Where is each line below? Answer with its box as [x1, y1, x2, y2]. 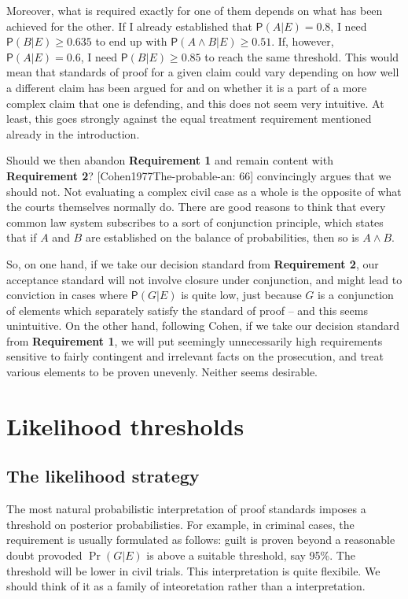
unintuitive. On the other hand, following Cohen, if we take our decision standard [6, 317, 400, 334]
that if [6, 229, 37, 246]
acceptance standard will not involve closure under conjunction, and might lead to [6, 271, 402, 287]
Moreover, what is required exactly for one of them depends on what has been [6, 2, 383, 18]
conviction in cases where [6, 287, 128, 303]
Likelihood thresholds [6, 409, 244, 442]
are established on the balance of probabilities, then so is [85, 229, 359, 246]
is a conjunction [317, 287, 394, 303]
